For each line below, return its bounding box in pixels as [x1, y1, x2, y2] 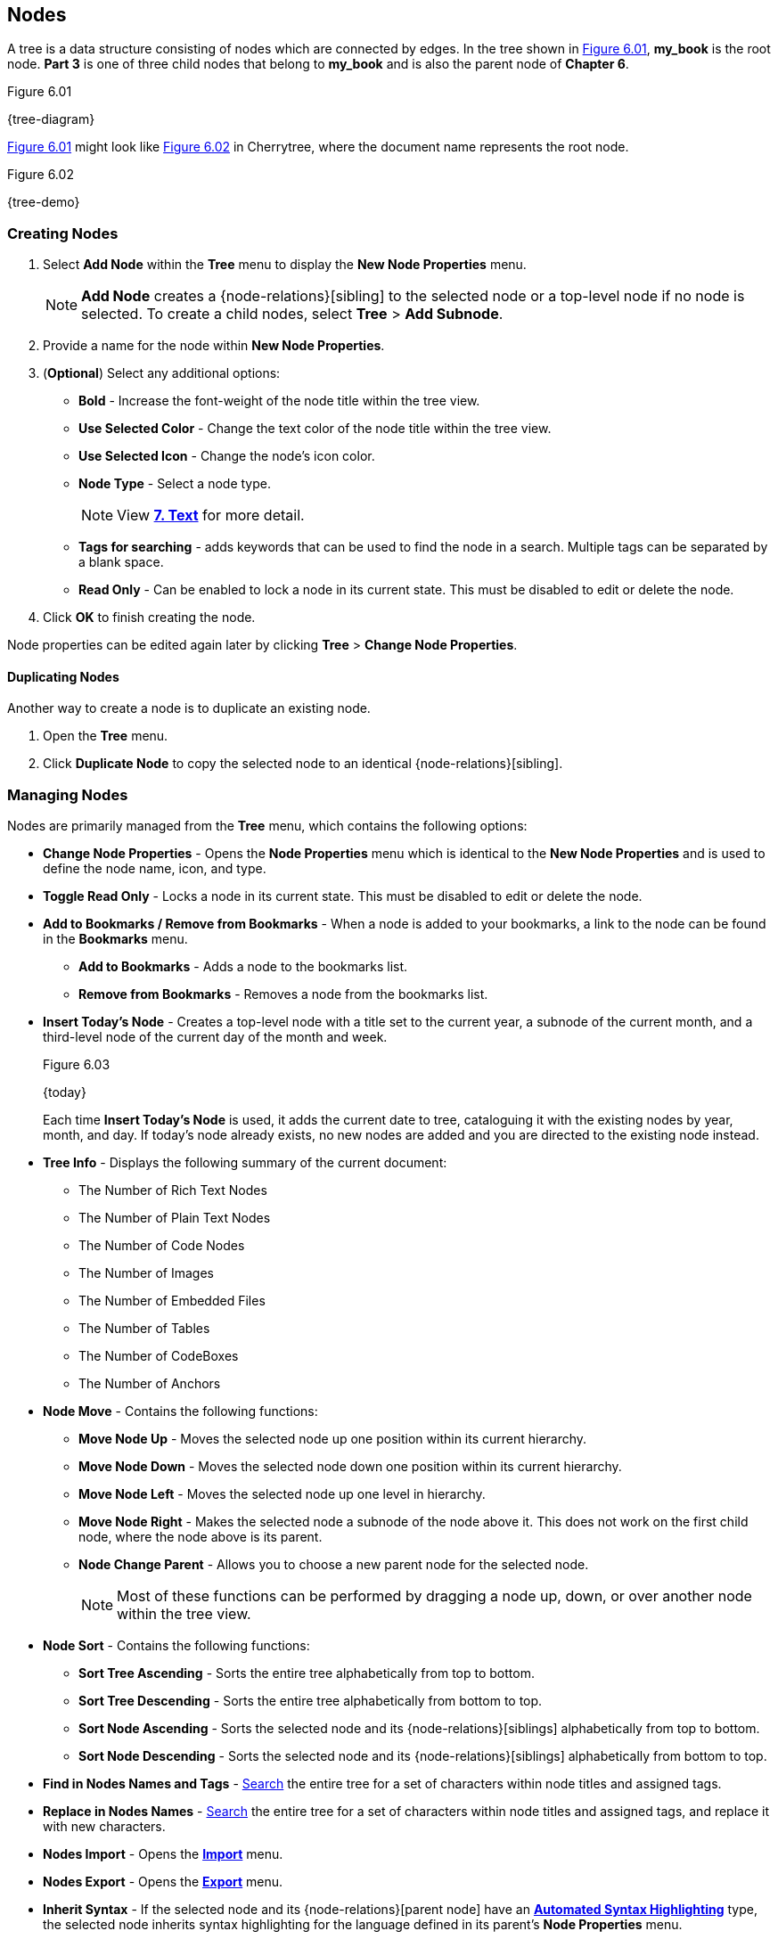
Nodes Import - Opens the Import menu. [43, 1846, 283, 1862]
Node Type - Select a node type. [78, 476, 271, 492]
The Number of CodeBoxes [78, 1348, 239, 1364]
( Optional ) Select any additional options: [43, 365, 281, 381]
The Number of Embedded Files [78, 1293, 266, 1309]
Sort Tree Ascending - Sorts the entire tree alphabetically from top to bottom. [78, 1665, 535, 1681]
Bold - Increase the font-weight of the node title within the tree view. [78, 393, 480, 409]
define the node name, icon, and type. [43, 861, 266, 877]
